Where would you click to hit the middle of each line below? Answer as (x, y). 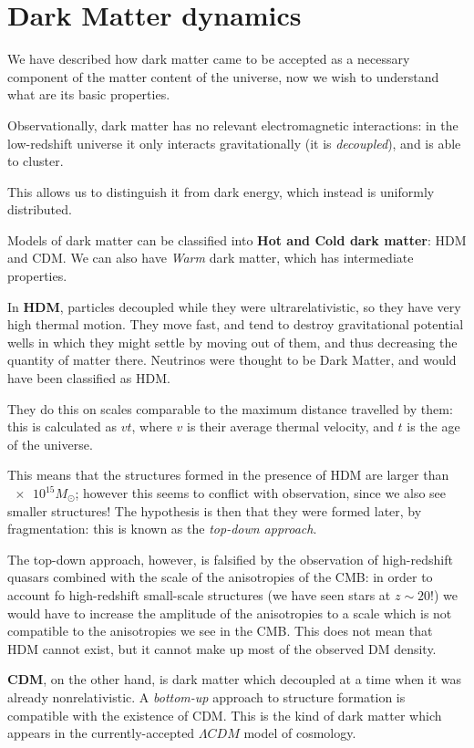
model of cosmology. (300, 733)
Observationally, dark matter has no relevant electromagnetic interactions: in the (233, 125)
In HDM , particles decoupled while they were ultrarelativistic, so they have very (234, 306)
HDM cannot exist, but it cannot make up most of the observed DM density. (222, 648)
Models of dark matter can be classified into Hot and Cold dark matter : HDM (237, 239)
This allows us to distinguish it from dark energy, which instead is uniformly (221, 191)
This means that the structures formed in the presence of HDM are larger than (228, 475)
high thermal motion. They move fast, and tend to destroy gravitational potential (236, 324)
